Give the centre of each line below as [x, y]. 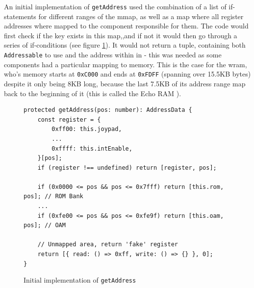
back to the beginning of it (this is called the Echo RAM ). [93, 93]
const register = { [69, 119]
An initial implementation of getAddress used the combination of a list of [115, 6]
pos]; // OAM [45, 225]
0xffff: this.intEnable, [92, 148]
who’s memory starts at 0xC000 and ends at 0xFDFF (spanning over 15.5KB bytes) [127, 74]
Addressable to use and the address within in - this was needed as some [113, 55]
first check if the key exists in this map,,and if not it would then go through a [121, 35]
